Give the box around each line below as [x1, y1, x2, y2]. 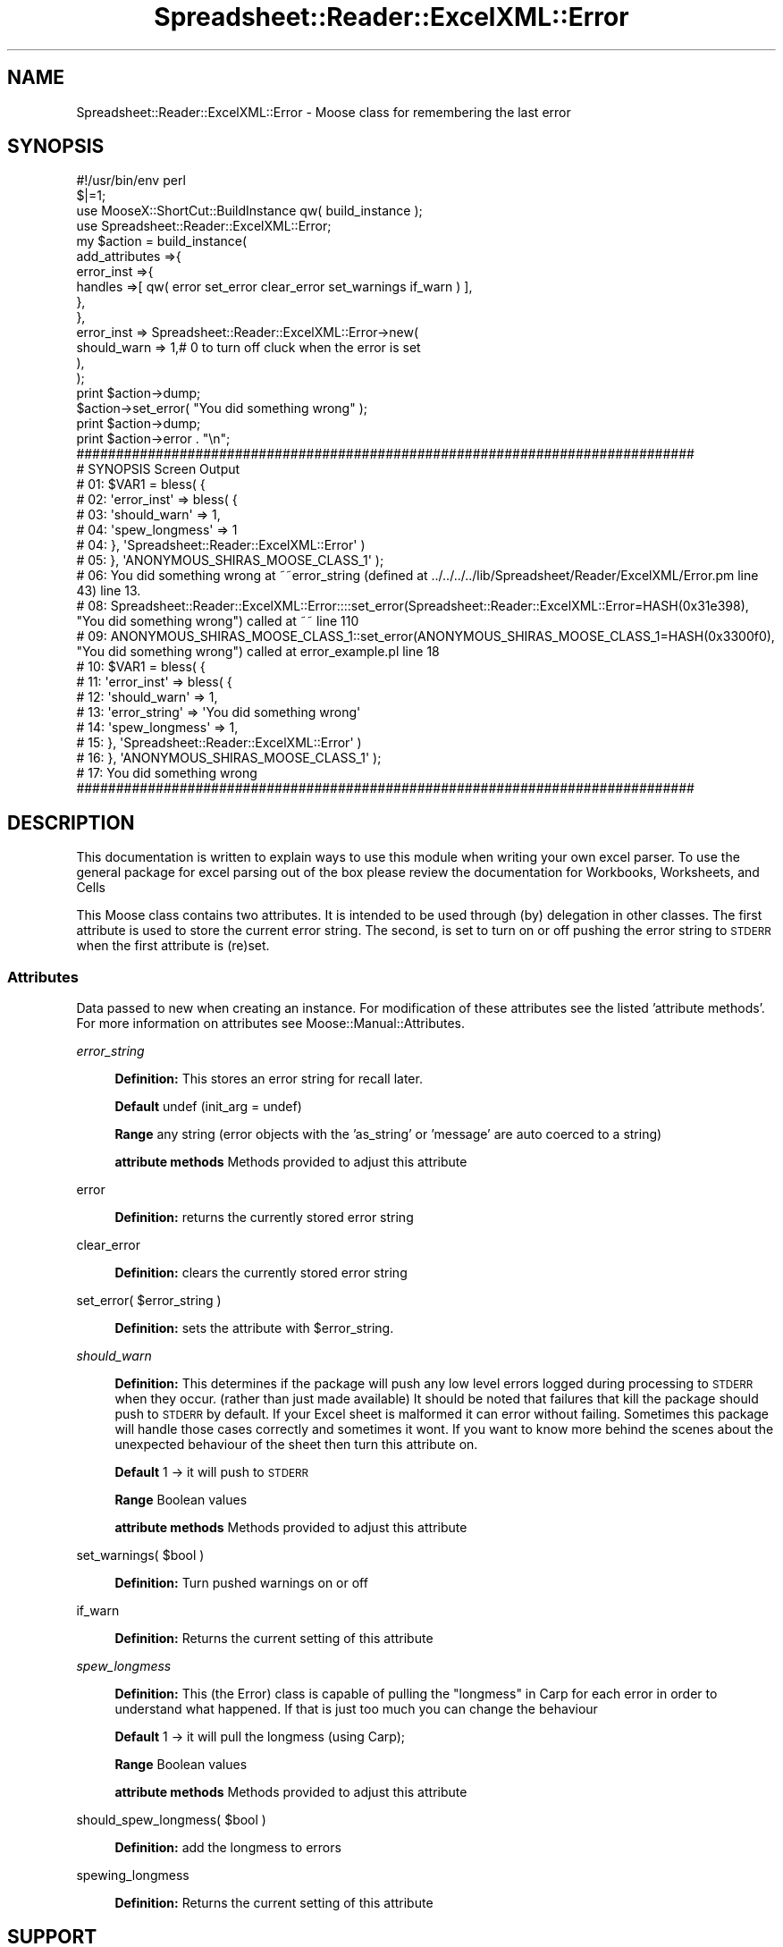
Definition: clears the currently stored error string [114, 1265, 408, 1281]
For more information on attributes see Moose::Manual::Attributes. [76, 1016, 466, 1032]
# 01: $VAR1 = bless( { [76, 476, 206, 493]
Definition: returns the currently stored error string [114, 1209, 414, 1226]
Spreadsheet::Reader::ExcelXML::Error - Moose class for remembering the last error [76, 104, 571, 120]
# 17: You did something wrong [76, 765, 257, 781]
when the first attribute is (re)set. [76, 938, 270, 954]
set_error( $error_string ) [76, 1293, 222, 1309]
